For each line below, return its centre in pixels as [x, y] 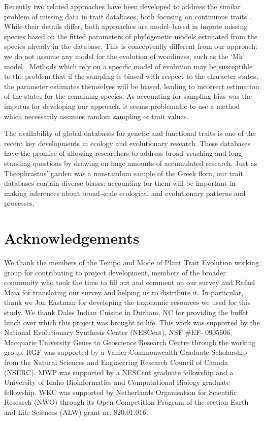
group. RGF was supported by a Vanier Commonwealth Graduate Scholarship [126, 352]
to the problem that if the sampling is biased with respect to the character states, [131, 76]
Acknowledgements [72, 238]
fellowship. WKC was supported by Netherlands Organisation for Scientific [121, 392]
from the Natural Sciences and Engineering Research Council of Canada [116, 362]
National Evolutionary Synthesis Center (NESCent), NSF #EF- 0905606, [118, 332]
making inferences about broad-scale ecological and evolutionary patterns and [125, 193]
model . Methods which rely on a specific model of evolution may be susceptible [128, 66]
